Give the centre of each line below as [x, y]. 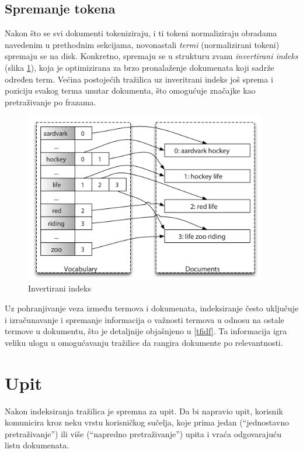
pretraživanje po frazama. [50, 102]
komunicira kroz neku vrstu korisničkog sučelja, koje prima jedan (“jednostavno [147, 422]
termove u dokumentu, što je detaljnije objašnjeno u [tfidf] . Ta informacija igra [146, 331]
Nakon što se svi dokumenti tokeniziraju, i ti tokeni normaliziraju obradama [141, 33]
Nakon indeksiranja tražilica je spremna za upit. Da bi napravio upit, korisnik [144, 411]
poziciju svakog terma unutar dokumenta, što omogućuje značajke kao [130, 90]
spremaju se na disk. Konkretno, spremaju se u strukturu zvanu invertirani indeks [151, 56]
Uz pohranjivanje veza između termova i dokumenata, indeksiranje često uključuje [152, 308]
